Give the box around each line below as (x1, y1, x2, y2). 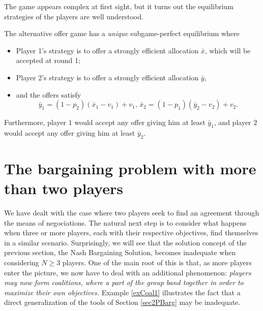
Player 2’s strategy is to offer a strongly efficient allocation (16, 72, 199, 82)
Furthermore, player (4, 117, 67, 128)
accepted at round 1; (16, 55, 80, 66)
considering (4, 257, 39, 268)
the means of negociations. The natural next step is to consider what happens (4, 217, 247, 228)
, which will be (204, 45, 251, 55)
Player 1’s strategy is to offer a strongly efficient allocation (16, 45, 199, 55)
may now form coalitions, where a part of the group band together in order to (4, 277, 244, 288)
